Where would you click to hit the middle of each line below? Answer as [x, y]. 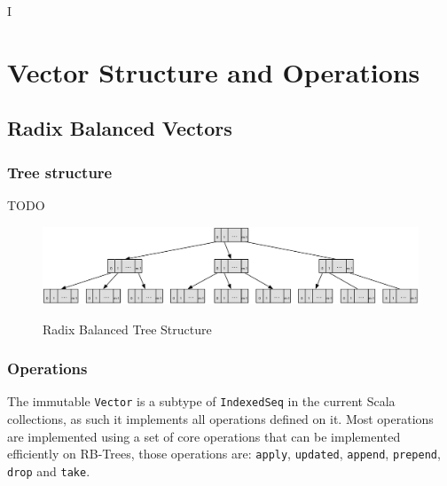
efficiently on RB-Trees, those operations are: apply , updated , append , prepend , [224, 454]
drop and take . [49, 470]
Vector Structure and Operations [214, 71]
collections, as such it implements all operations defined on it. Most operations [220, 418]
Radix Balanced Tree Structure [127, 329]
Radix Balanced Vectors [120, 128]
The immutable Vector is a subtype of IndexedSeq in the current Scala [201, 401]
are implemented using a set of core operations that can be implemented [204, 436]
